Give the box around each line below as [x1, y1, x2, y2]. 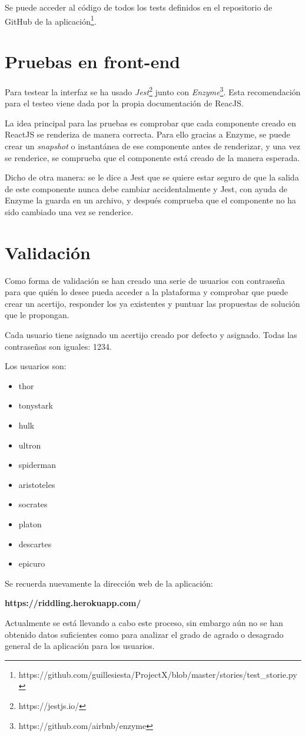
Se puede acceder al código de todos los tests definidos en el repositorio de [5, 1, 272, 13]
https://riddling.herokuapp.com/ [5, 597, 141, 609]
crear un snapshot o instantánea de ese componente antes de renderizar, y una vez [5, 140, 301, 152]
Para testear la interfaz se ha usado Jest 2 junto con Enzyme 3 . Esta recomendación [5, 83, 301, 98]
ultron [18, 439, 41, 451]
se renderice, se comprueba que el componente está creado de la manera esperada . [5, 151, 300, 163]
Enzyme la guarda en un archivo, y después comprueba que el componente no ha [5, 194, 297, 206]
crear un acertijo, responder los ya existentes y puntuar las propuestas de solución [5, 297, 300, 309]
